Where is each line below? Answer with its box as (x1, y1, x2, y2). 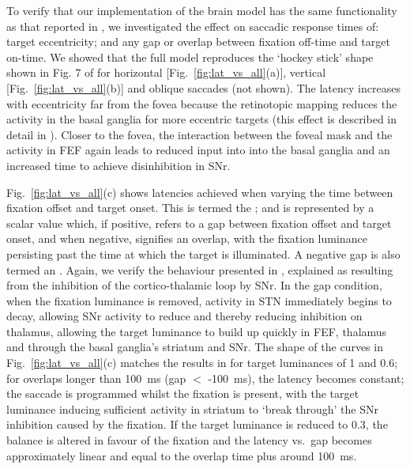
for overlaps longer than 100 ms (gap (6, 369, 186, 386)
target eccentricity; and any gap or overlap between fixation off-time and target (6, 33, 390, 50)
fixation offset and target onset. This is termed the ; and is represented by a (6, 199, 374, 216)
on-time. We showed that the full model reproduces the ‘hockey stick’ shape (6, 48, 374, 65)
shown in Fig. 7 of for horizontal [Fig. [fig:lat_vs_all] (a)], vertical (6, 64, 326, 81)
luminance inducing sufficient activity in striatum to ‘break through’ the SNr (6, 400, 378, 417)
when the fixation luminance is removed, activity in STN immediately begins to (6, 292, 392, 308)
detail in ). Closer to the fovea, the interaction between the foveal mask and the (6, 126, 393, 142)
